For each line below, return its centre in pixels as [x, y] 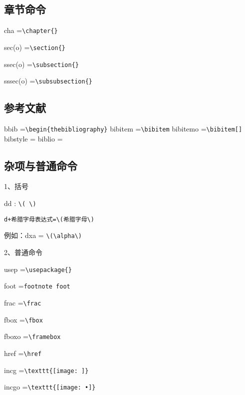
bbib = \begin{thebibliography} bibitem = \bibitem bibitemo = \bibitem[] [123, 129]
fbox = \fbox [23, 319]
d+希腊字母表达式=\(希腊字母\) [49, 219]
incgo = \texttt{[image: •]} [50, 387]
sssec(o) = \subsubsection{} [48, 81]
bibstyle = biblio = [33, 138]
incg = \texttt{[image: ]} [46, 370]
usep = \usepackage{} [38, 269]
